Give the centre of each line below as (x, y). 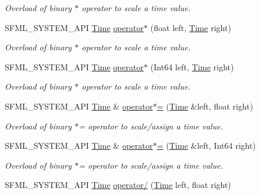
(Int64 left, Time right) (192, 66)
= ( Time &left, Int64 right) (206, 146)
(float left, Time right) (191, 27)
